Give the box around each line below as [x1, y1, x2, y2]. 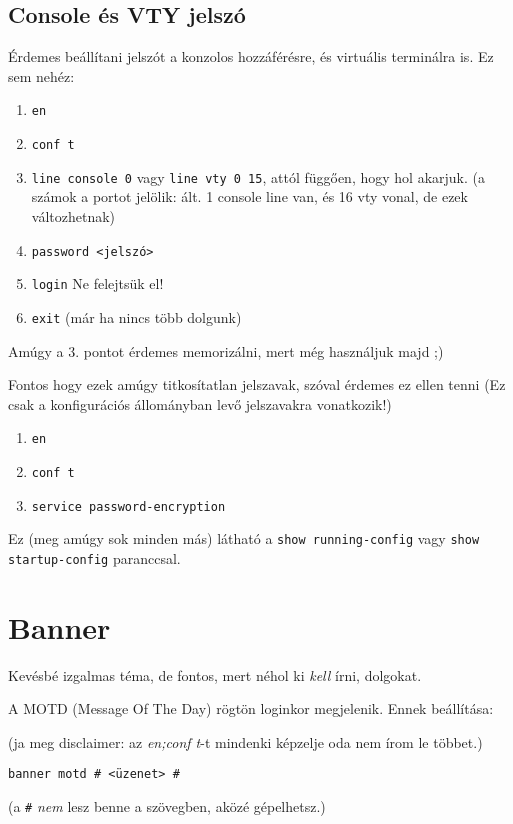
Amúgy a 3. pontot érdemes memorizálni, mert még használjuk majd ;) [8, 340, 444, 361]
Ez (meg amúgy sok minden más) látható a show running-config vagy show [8, 528, 480, 549]
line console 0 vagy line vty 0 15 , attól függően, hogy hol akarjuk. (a [31, 166, 485, 187]
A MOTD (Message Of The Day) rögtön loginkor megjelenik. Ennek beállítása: [8, 698, 494, 719]
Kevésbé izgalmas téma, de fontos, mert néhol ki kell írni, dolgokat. [8, 664, 422, 685]
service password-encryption [31, 499, 226, 514]
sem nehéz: [8, 65, 75, 86]
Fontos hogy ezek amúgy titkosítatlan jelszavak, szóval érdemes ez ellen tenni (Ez [8, 374, 506, 395]
